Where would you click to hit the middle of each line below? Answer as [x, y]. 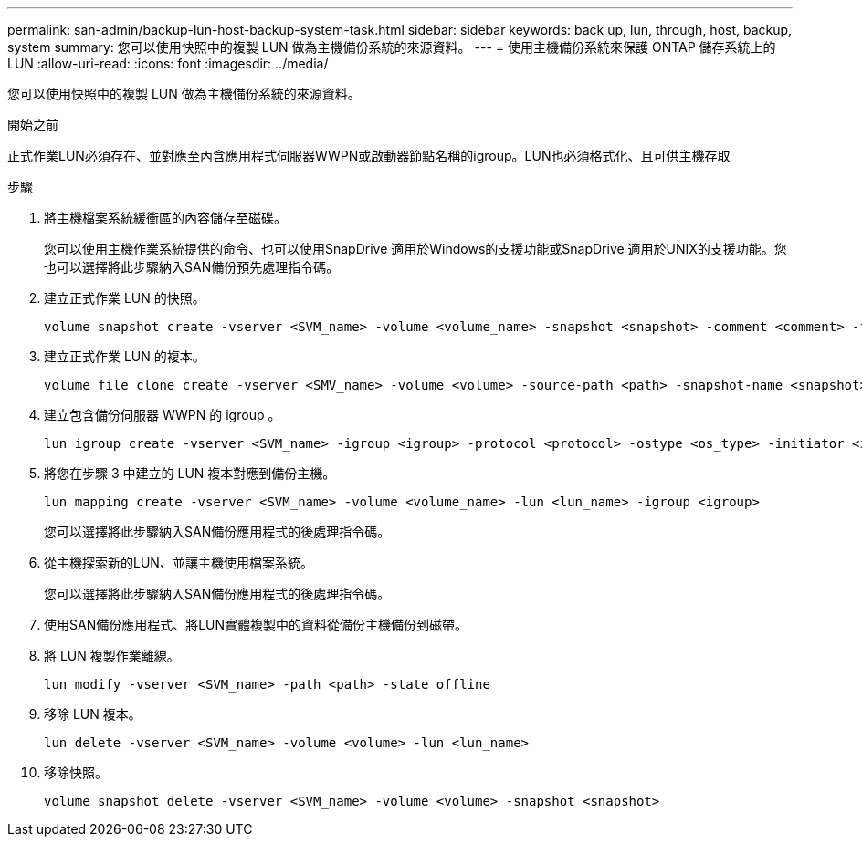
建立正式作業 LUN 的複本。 [125, 356]
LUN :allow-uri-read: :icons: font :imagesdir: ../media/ [168, 63]
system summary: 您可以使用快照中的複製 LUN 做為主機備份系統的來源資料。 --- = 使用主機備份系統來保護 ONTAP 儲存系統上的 [392, 47]
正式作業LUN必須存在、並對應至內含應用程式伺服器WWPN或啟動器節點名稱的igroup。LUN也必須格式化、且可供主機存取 [369, 156]
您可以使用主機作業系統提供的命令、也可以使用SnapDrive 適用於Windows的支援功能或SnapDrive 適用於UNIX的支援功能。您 [415, 249]
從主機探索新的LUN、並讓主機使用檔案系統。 [179, 563]
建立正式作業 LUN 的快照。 [125, 298]
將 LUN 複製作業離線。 [112, 656]
